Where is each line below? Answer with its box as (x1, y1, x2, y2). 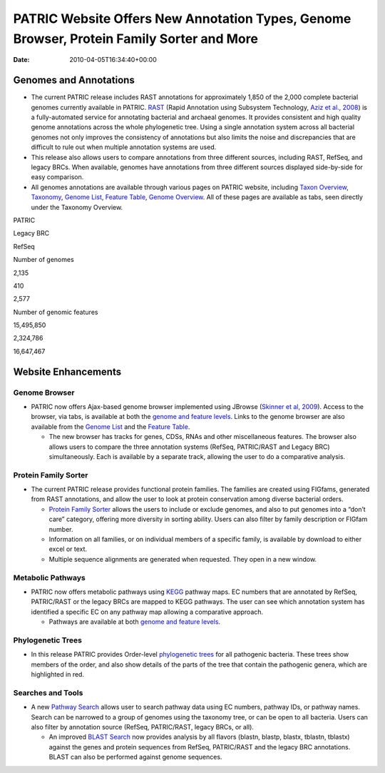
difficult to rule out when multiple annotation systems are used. (31, 143, 217, 151)
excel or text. (48, 545, 88, 553)
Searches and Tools (13, 687, 83, 697)
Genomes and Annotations (13, 74, 135, 86)
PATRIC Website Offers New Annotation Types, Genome (13, 11, 351, 26)
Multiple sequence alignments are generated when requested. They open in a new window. (48, 555, 317, 563)
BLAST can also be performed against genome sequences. (48, 753, 222, 762)
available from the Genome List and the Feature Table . (31, 422, 190, 431)
